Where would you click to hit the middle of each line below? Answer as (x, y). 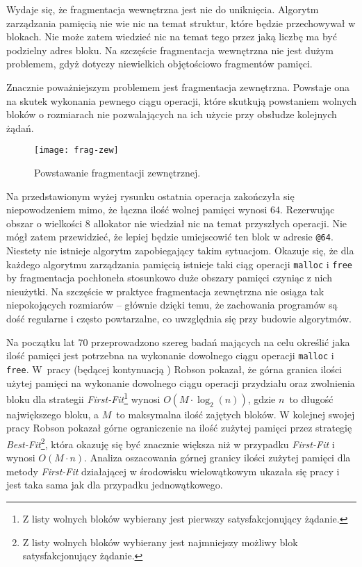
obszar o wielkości (44, 223)
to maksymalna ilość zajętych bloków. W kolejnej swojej (236, 414)
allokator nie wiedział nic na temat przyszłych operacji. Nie (220, 223)
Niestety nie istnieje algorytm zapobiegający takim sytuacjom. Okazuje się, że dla (180, 250)
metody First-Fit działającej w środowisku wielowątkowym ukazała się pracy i (173, 471)
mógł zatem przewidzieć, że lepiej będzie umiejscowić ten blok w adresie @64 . (170, 237)
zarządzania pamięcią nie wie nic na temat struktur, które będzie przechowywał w (181, 23)
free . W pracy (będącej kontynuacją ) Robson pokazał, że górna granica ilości (174, 369)
